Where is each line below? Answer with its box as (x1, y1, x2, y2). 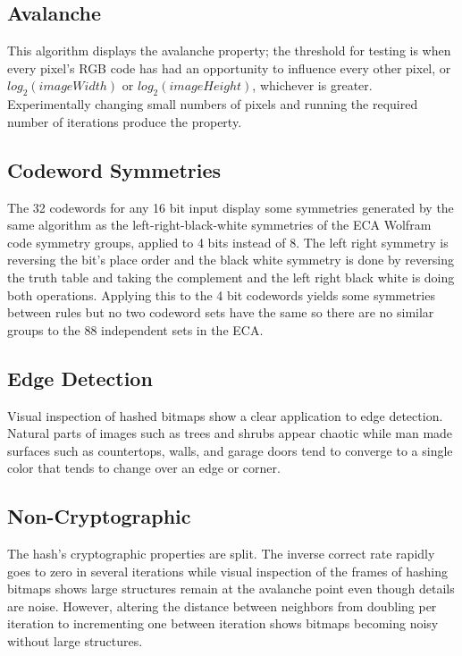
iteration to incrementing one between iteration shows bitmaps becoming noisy (7, 614, 439, 633)
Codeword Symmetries (7, 156, 222, 183)
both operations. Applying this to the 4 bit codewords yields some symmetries (7, 285, 435, 304)
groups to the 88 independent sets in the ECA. (7, 320, 264, 339)
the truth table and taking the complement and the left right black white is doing (7, 267, 455, 286)
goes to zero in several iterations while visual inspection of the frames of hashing (7, 561, 449, 580)
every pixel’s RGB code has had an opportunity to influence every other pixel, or (7, 58, 451, 77)
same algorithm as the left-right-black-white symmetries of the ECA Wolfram (7, 215, 432, 234)
